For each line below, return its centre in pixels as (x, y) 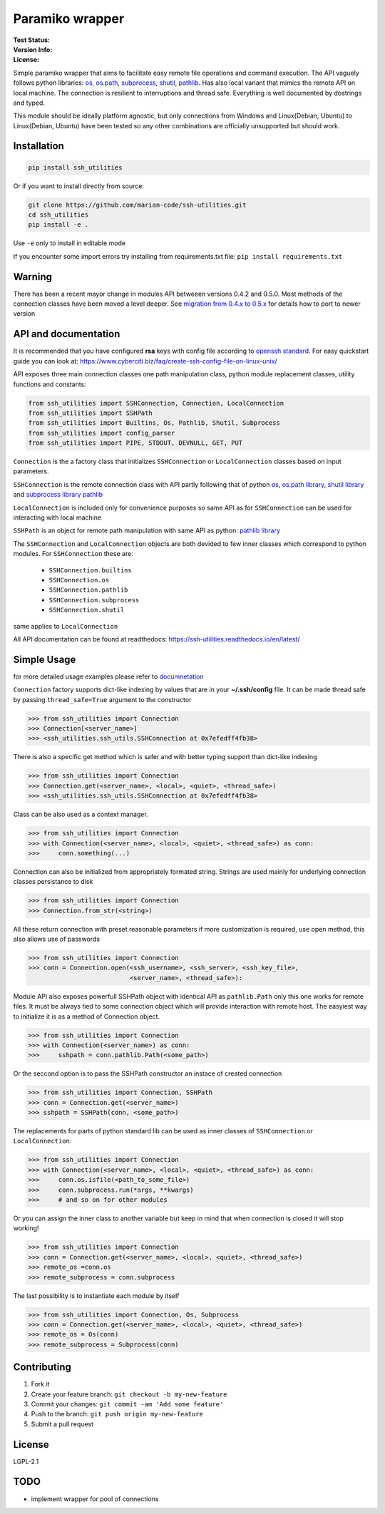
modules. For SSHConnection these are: (73, 554)
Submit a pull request (62, 1424)
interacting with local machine (57, 517)
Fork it (40, 1384)
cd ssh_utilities (58, 215)
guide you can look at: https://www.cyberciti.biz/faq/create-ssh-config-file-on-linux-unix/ (145, 361)
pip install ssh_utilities (75, 167)
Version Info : (33, 49)
